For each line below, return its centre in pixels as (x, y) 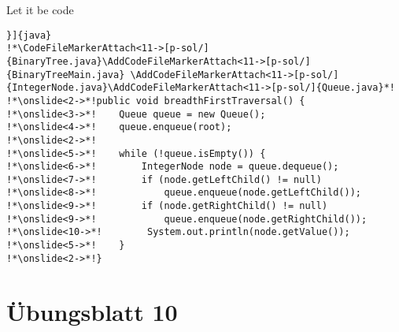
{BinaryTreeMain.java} (66, 75)
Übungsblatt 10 (92, 311)
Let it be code (40, 9)
